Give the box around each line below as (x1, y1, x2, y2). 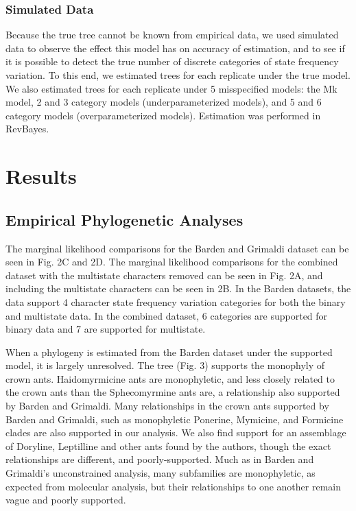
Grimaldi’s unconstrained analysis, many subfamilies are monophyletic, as (5, 466, 316, 480)
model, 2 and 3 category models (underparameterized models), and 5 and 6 (5, 95, 322, 109)
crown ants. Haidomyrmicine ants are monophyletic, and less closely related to (5, 371, 335, 385)
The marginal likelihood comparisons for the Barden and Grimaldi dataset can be (5, 241, 349, 255)
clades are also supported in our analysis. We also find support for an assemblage (5, 425, 346, 440)
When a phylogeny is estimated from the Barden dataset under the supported (5, 344, 333, 359)
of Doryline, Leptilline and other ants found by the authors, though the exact (5, 438, 331, 453)
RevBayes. (5, 121, 49, 136)
